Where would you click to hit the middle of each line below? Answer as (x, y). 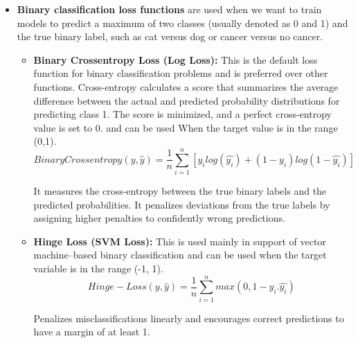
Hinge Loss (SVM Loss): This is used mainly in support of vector (180, 241)
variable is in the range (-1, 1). (98, 269)
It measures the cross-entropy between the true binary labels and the (180, 191)
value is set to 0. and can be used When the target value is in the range (186, 127)
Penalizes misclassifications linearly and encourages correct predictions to (189, 318)
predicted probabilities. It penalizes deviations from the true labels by (182, 204)
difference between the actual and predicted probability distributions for (187, 100)
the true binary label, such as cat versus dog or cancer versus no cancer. (170, 36)
